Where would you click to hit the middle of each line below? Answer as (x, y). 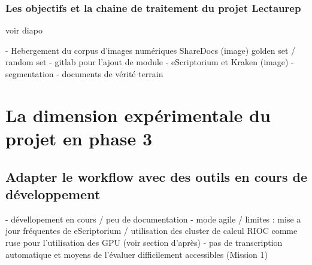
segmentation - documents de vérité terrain (84, 74)
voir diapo (24, 30)
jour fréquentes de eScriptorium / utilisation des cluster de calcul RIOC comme (152, 231)
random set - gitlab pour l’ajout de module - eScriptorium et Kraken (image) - (150, 62)
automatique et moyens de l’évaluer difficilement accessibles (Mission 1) (137, 254)
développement (53, 194)
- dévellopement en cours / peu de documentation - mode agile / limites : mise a (153, 219)
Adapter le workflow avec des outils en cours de (156, 176)
